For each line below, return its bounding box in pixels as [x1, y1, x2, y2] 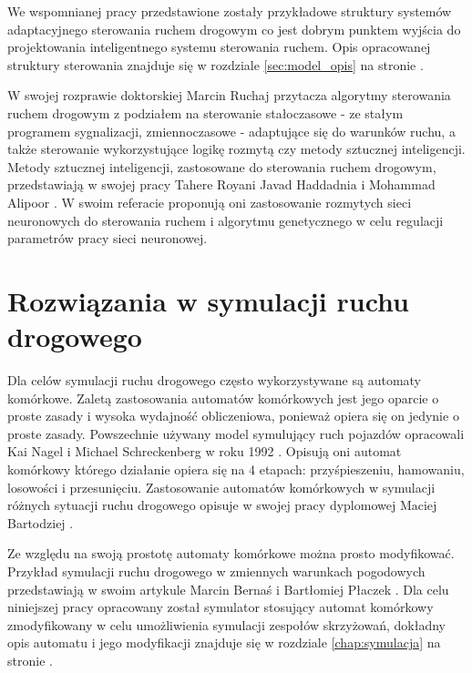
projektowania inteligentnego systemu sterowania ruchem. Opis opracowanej [7, 37, 431, 56]
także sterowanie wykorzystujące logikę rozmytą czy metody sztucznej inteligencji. [7, 139, 466, 158]
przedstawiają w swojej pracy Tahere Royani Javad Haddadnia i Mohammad [7, 175, 436, 194]
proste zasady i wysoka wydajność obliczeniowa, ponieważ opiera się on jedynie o [7, 406, 459, 425]
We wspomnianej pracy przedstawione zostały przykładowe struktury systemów [7, 2, 452, 20]
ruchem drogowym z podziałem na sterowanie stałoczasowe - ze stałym [7, 103, 404, 122]
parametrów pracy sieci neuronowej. [7, 229, 208, 248]
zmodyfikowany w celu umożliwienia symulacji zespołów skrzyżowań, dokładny [7, 615, 446, 634]
